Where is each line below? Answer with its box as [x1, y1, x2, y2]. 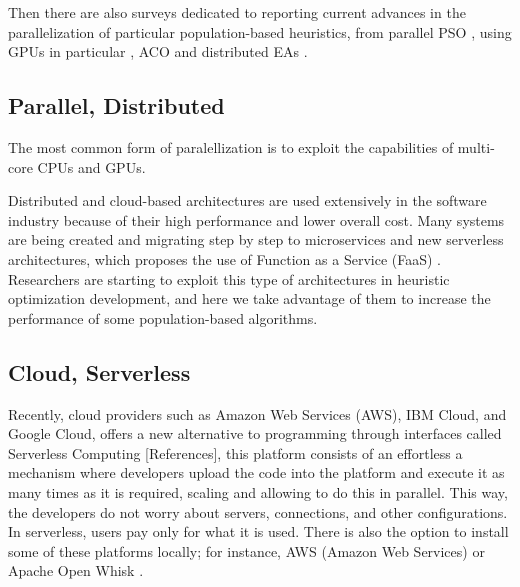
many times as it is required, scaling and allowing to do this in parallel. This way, [8, 481, 508, 502]
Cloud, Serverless [8, 356, 191, 387]
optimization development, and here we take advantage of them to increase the [8, 288, 491, 309]
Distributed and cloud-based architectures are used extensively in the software [8, 190, 487, 211]
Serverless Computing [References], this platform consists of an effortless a [8, 442, 463, 463]
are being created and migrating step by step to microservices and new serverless [8, 229, 504, 250]
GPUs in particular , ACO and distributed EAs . [8, 41, 308, 62]
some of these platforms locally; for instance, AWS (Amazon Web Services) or [8, 540, 485, 561]
